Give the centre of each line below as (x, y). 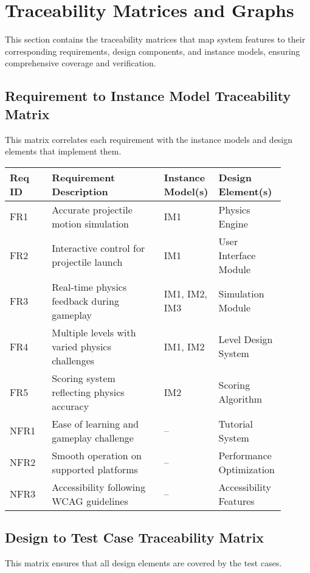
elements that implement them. (63, 151)
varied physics (81, 346)
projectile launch (87, 262)
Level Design (246, 339)
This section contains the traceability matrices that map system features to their (155, 39)
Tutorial (236, 423)
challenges (73, 360)
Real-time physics (89, 286)
